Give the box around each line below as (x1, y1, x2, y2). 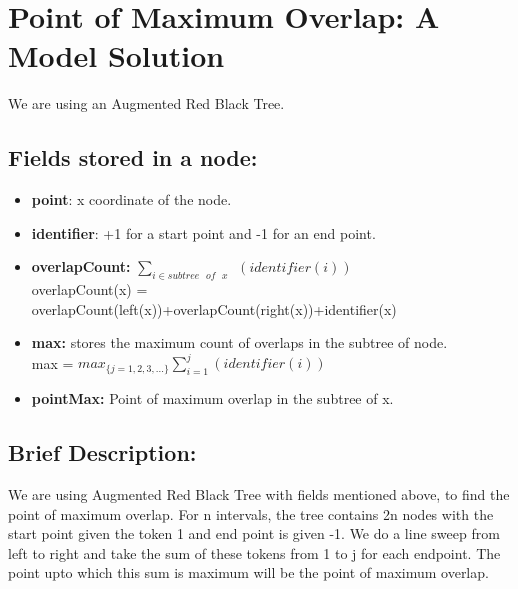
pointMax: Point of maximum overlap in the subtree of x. (31, 388, 394, 409)
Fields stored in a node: (8, 142, 258, 173)
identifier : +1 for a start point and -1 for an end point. (31, 222, 376, 243)
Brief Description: (8, 437, 197, 468)
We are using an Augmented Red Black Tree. (8, 93, 285, 114)
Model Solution (8, 35, 225, 76)
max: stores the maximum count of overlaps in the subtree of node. (31, 332, 448, 353)
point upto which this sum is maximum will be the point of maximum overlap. (8, 562, 489, 583)
